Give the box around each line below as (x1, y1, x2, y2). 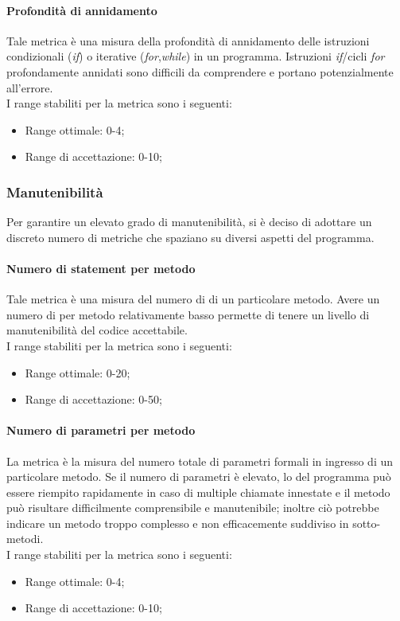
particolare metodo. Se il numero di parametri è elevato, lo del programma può (6, 468, 391, 485)
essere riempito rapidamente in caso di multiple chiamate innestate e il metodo (6, 483, 390, 500)
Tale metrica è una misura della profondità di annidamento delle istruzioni (6, 32, 370, 49)
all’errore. (6, 79, 53, 96)
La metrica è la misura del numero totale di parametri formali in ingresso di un (6, 452, 394, 469)
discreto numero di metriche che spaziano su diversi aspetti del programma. (6, 228, 375, 245)
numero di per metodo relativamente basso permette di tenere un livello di (6, 306, 370, 322)
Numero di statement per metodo (6, 260, 196, 276)
